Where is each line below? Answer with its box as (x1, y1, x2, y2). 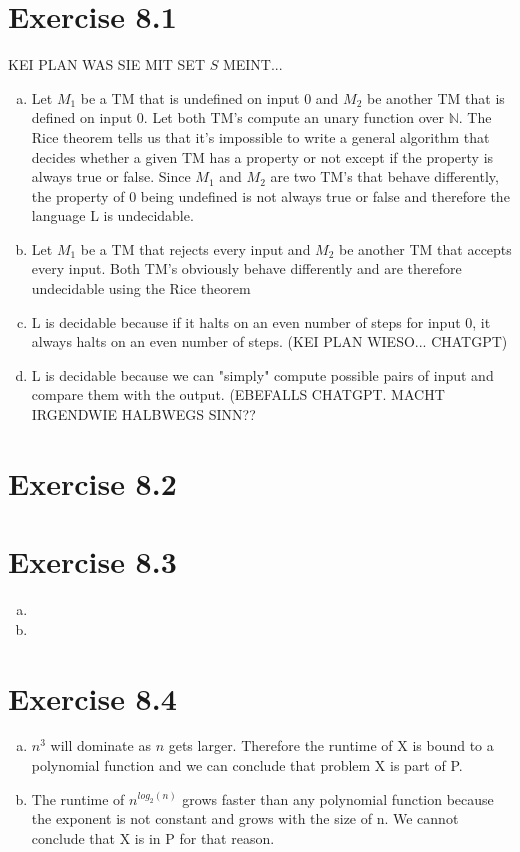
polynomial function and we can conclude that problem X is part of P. (31, 755, 463, 776)
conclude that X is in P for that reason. (31, 827, 275, 848)
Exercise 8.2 (8, 462, 177, 503)
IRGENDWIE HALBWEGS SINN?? (31, 404, 256, 425)
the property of (31, 185, 125, 206)
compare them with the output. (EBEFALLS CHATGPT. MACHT (31, 384, 445, 405)
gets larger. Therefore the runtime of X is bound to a (168, 735, 494, 756)
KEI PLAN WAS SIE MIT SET (8, 54, 205, 75)
